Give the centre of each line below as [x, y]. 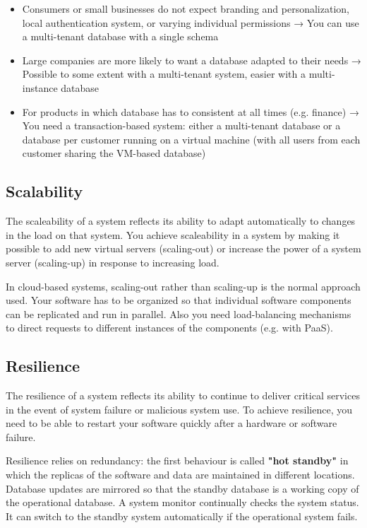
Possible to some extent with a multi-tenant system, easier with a [164, 74]
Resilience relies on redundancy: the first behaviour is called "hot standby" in [177, 460]
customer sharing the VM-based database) [114, 153]
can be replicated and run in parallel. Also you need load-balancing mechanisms [179, 313]
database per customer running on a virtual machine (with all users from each [191, 139]
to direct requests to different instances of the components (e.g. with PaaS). [169, 328]
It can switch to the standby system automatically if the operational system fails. [182, 516]
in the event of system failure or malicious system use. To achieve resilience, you [179, 409]
